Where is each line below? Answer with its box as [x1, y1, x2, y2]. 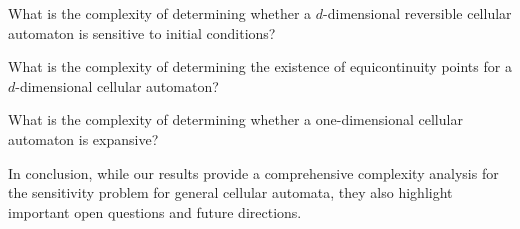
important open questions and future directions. [8, 201, 302, 222]
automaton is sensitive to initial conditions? [8, 22, 276, 43]
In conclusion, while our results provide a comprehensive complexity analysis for [8, 162, 499, 183]
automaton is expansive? [8, 128, 159, 149]
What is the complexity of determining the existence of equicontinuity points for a [8, 56, 512, 77]
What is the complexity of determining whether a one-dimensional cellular [8, 109, 463, 130]
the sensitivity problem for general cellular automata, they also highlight [8, 182, 453, 203]
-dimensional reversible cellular [323, 3, 512, 23]
